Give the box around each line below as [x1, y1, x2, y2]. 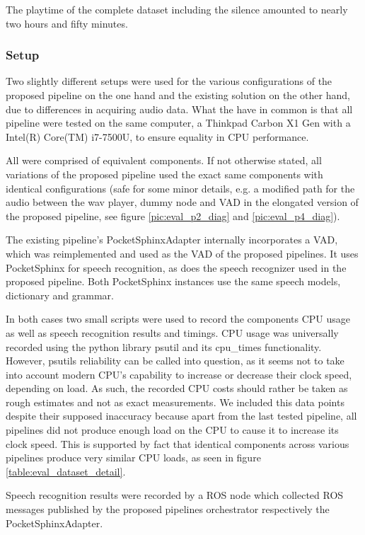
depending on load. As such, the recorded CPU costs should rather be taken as [6, 381, 348, 396]
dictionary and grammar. [6, 287, 114, 302]
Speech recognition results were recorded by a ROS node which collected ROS [6, 488, 344, 502]
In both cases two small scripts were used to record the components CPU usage [6, 311, 350, 326]
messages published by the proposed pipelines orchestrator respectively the [6, 502, 330, 517]
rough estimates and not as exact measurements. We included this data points [6, 394, 344, 409]
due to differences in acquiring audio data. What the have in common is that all [6, 101, 353, 116]
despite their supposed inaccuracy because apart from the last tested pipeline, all [6, 408, 357, 423]
